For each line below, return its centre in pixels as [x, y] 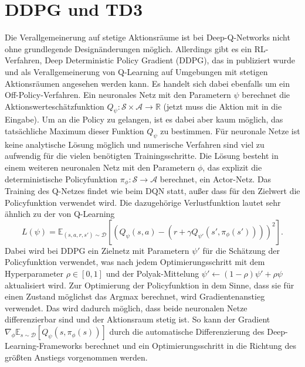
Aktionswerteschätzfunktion [55, 106]
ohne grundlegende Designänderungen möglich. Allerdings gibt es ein [128, 48]
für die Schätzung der [241, 250]
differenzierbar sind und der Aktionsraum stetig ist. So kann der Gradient [138, 319]
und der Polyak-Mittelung [152, 273]
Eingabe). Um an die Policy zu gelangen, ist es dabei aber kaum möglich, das [144, 119]
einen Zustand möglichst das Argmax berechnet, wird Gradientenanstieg [135, 296]
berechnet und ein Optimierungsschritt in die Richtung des [190, 346]
